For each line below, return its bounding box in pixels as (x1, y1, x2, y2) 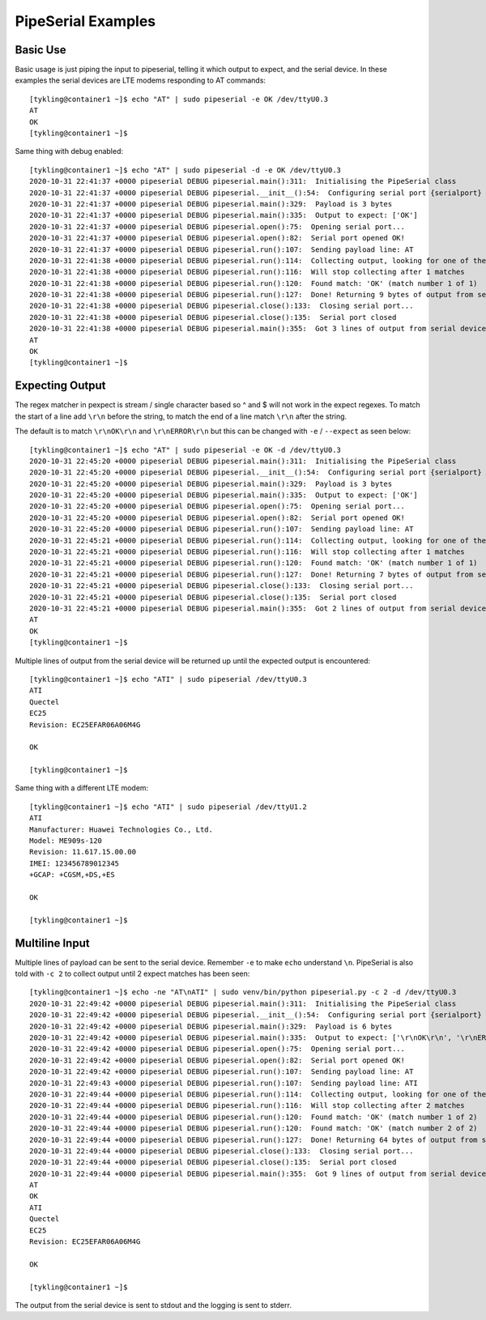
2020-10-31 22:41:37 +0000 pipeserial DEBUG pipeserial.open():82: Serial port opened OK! (29, 233, 405, 243)
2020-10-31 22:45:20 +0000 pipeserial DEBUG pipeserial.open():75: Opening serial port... (29, 502, 405, 511)
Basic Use (15, 43, 66, 57)
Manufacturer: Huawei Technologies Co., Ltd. (29, 824, 214, 834)
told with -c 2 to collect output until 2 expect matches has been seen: (15, 969, 250, 979)
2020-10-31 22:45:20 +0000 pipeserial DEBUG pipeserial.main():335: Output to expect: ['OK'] (29, 491, 419, 500)
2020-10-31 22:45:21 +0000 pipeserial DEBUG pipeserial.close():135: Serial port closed (29, 592, 397, 602)
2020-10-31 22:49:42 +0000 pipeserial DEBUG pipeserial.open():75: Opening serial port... (29, 1045, 405, 1054)
